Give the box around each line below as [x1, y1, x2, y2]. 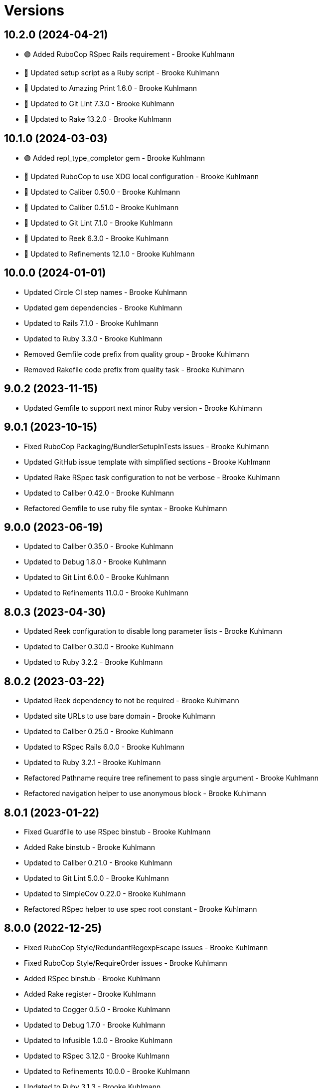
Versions [4, 2, 64, 19]
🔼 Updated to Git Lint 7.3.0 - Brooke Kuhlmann [24, 99, 174, 108]
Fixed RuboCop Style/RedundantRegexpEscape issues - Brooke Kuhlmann [24, 943, 268, 952]
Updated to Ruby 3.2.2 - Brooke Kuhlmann [24, 658, 163, 667]
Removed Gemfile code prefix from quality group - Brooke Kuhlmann [24, 349, 249, 358]
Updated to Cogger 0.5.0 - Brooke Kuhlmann [24, 1005, 170, 1014]
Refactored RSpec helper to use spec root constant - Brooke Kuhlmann [24, 904, 257, 913]
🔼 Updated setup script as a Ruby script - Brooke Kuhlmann [24, 68, 219, 77]
